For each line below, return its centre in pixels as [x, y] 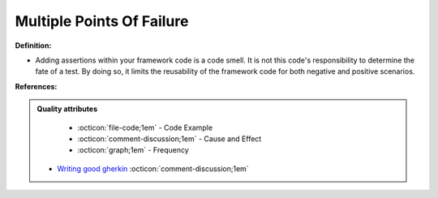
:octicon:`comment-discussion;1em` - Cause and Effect [170, 139]
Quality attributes [67, 109]
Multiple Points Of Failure [102, 21]
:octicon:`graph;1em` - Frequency [133, 150]
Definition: [33, 45]
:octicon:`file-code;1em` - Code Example [145, 127]
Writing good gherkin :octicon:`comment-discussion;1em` [153, 168]
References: [36, 86]
